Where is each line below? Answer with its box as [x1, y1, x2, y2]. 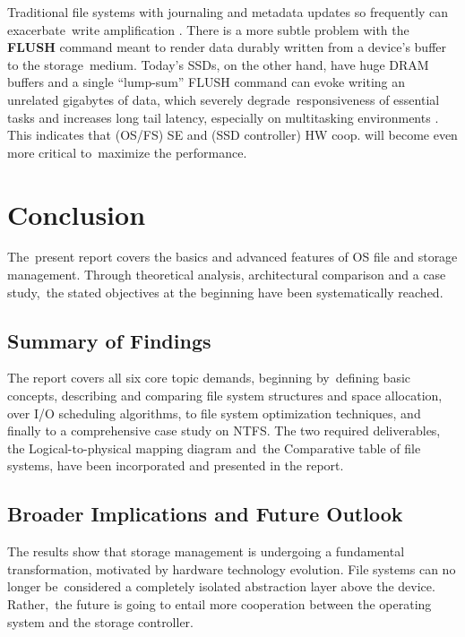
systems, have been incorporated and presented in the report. [7, 456, 344, 475]
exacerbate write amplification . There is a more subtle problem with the [7, 20, 409, 39]
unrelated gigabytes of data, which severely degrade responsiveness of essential [7, 90, 440, 108]
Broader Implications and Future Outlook [7, 500, 403, 528]
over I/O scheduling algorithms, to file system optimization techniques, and [7, 403, 421, 422]
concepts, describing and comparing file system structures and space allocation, [7, 386, 443, 405]
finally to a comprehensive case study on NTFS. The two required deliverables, [7, 421, 441, 440]
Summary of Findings [7, 326, 211, 354]
